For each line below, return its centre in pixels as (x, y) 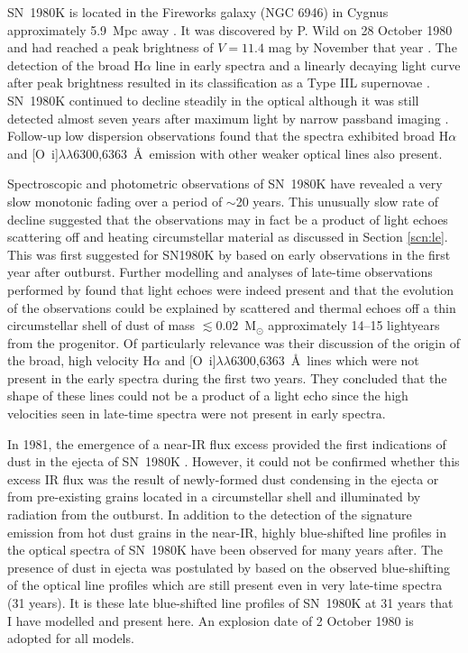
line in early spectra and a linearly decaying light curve (308, 64)
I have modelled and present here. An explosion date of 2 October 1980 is (211, 620)
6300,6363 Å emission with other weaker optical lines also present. (258, 153)
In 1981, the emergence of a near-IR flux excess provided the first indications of (227, 443)
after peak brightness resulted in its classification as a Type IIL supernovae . (219, 83)
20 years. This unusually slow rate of (337, 201)
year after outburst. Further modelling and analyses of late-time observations (220, 272)
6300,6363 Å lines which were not (325, 360)
